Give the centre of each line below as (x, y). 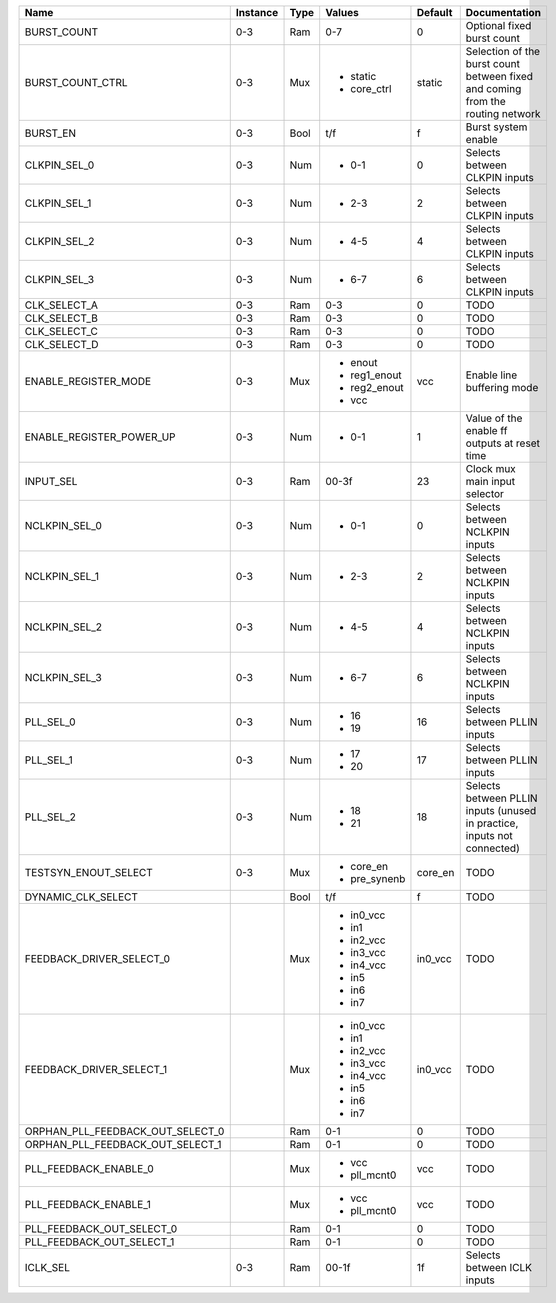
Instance (257, 12)
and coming (493, 88)
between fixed (499, 76)
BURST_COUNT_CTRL (76, 82)
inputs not (489, 835)
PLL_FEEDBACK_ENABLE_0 (89, 1168)
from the (486, 101)
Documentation (503, 12)
